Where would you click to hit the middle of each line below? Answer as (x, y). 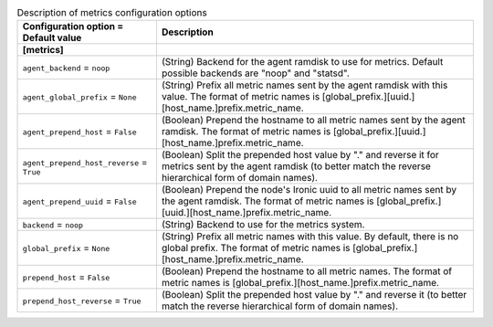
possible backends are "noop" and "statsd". (256, 73)
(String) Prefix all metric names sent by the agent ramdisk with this (304, 85)
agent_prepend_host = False (79, 132)
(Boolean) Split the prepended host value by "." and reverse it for (300, 155)
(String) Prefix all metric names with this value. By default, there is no (310, 237)
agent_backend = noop (66, 68)
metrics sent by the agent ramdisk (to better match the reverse (296, 166)
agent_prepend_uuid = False (79, 201)
